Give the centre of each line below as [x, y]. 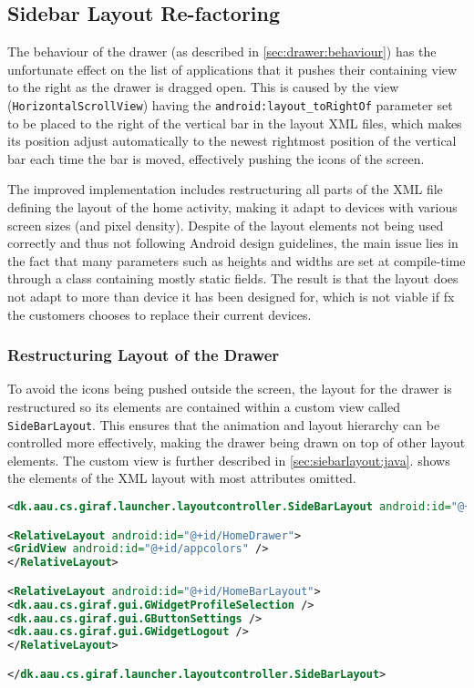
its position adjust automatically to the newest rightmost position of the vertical [232, 141]
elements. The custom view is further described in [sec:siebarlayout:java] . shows [229, 460]
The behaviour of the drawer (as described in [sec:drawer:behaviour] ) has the [222, 51]
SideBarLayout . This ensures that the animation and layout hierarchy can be [224, 424]
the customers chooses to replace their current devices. [160, 314]
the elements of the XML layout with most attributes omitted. [182, 478]
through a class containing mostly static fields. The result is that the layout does [233, 278]
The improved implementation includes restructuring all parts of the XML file [225, 189]
